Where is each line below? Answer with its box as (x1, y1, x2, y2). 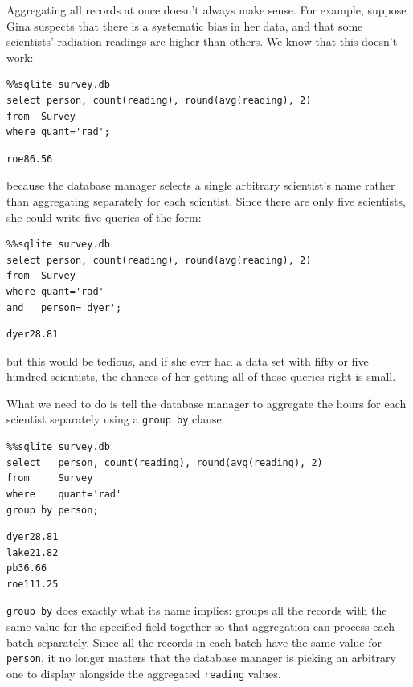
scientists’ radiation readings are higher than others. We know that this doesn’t (6, 33, 398, 50)
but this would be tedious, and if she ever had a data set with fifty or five (6, 352, 369, 369)
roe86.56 (6, 153, 53, 165)
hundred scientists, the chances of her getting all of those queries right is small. (6, 368, 396, 385)
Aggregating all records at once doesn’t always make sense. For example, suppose (6, 2, 407, 18)
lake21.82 (6, 546, 59, 558)
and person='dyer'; (6, 301, 122, 313)
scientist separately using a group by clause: (6, 411, 225, 427)
